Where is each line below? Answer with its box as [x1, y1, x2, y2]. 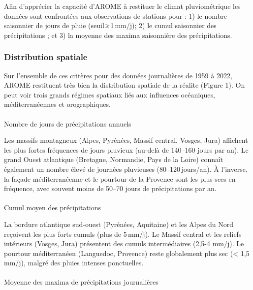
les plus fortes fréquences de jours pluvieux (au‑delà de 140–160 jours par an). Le [4, 144, 249, 155]
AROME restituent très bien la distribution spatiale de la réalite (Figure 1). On [4, 80, 245, 90]
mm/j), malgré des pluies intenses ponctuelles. [4, 258, 144, 268]
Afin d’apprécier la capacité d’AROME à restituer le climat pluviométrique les [4, 1, 241, 11]
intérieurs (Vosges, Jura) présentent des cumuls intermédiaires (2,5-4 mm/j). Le [4, 238, 244, 249]
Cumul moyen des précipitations [4, 202, 101, 213]
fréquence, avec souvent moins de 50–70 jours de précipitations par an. [4, 183, 217, 193]
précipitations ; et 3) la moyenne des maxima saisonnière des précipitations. [4, 30, 232, 40]
